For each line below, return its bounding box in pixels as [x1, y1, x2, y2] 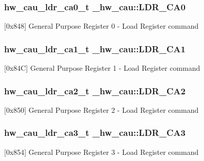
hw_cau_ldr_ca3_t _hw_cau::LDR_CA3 [4, 126, 186, 139]
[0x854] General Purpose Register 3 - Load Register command [4, 146, 199, 157]
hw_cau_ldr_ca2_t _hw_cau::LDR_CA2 [4, 84, 186, 97]
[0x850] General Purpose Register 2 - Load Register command [4, 104, 199, 115]
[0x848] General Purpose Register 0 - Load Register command [4, 21, 199, 31]
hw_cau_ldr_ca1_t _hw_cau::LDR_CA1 [4, 42, 186, 55]
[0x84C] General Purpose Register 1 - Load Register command [4, 63, 200, 73]
